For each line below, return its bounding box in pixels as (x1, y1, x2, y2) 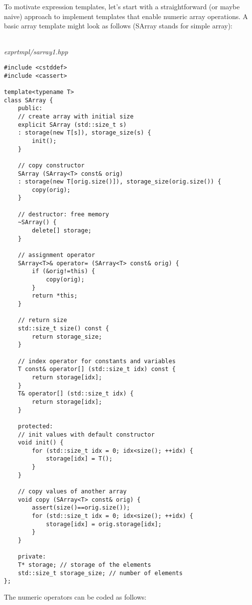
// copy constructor (18, 162, 85, 169)
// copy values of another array (18, 488, 127, 495)
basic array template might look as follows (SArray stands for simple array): (4, 21, 233, 31)
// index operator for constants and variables (18, 357, 176, 365)
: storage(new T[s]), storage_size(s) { (18, 129, 151, 137)
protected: (18, 422, 53, 430)
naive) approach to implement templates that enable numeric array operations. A (4, 11, 248, 21)
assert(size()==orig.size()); (32, 504, 130, 512)
